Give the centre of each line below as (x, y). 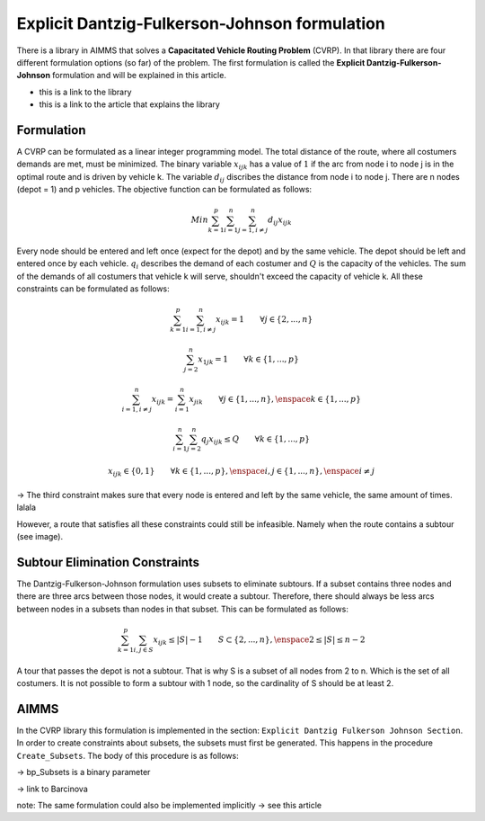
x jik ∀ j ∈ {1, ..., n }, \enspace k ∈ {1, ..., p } (275, 400)
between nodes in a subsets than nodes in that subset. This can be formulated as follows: (183, 609)
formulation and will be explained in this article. (139, 76)
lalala (26, 507)
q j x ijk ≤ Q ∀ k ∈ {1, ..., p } (256, 440)
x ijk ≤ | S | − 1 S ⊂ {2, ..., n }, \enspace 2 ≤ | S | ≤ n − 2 (259, 640)
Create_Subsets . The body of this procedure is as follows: (128, 755)
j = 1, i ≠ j (253, 230)
